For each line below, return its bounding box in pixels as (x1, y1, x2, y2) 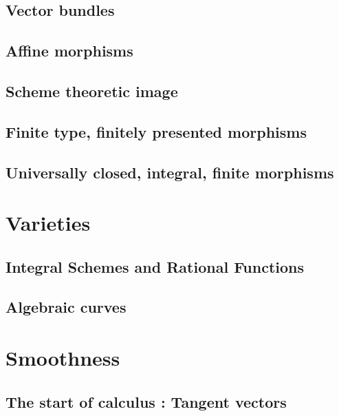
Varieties (6, 209, 91, 237)
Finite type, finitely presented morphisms (6, 121, 307, 142)
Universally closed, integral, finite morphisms (6, 161, 334, 183)
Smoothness (6, 344, 120, 372)
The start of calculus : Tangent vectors (6, 391, 287, 412)
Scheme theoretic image (6, 80, 178, 101)
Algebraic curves (6, 296, 127, 318)
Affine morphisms (6, 40, 133, 61)
